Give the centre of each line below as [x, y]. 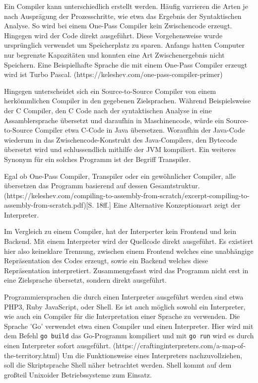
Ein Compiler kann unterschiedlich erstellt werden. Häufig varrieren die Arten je [126, 6]
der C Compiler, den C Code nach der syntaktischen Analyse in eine [108, 110]
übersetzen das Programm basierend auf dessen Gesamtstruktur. [102, 186]
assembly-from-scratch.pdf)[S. [49, 205]
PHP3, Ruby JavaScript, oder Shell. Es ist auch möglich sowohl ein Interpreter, [125, 306]
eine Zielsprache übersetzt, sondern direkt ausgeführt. [85, 280]
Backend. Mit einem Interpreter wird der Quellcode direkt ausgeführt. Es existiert [129, 241]
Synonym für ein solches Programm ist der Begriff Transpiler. [97, 159]
